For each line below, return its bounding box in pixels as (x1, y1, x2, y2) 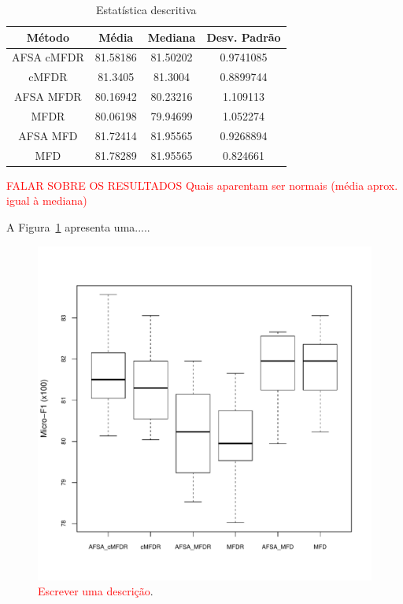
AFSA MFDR (14, 88, 82, 105)
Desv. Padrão (206, 28, 281, 45)
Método (26, 28, 70, 45)
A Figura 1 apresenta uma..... (6, 218, 150, 235)
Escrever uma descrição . (38, 583, 153, 599)
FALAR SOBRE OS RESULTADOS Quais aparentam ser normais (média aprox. (6, 176, 398, 193)
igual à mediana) (6, 192, 87, 209)
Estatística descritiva (96, 2, 197, 17)
